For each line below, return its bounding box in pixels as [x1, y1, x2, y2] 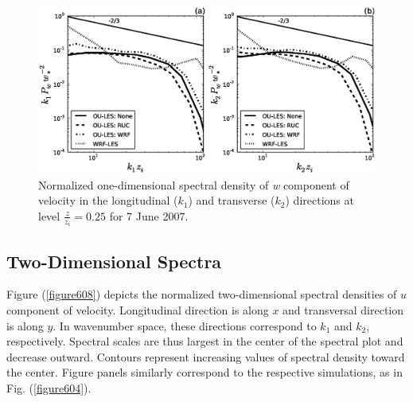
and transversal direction [282, 301, 404, 318]
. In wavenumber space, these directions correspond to [53, 317, 317, 334]
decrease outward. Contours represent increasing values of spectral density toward [6, 348, 405, 365]
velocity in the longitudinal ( [38, 192, 178, 209]
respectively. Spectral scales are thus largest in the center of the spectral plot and [6, 333, 403, 349]
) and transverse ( [188, 192, 275, 209]
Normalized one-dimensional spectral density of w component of [38, 176, 349, 193]
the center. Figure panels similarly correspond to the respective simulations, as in [6, 364, 403, 381]
